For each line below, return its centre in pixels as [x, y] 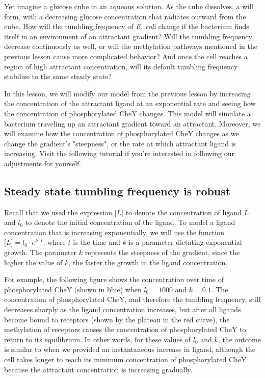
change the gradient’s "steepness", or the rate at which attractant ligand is [120, 143]
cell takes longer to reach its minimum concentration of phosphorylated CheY [125, 359]
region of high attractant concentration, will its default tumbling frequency [121, 66]
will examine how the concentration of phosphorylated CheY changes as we [122, 133]
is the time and [97, 242]
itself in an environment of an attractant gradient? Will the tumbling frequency [128, 36]
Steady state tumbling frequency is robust [117, 191]
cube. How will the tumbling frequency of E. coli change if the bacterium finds [127, 26]
